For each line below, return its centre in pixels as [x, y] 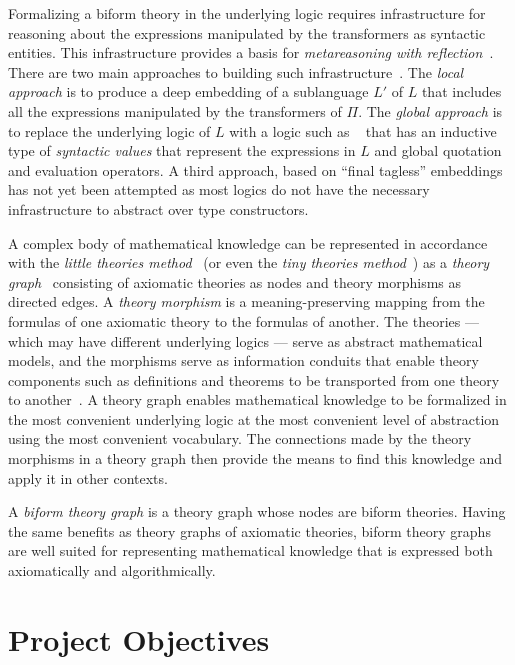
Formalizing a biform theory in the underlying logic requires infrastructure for [247, 13]
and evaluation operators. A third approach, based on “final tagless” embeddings [255, 169]
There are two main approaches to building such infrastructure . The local [236, 71]
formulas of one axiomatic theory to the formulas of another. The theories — [243, 320]
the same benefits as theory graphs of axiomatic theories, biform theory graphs [249, 530]
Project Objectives [139, 638]
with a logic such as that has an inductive [363, 130]
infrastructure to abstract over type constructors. [158, 208]
